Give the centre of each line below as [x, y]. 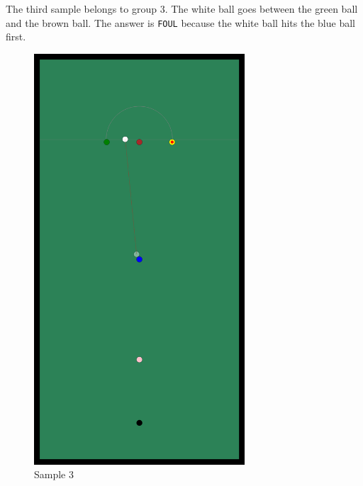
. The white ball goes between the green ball [261, 9]
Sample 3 [54, 474]
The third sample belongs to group [81, 9]
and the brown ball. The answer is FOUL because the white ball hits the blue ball [180, 22]
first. [16, 36]
